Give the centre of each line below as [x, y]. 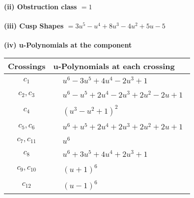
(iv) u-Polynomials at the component [68, 45]
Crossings [27, 66]
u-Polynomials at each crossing [114, 66]
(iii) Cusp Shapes [34, 26]
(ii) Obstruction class [41, 6]
